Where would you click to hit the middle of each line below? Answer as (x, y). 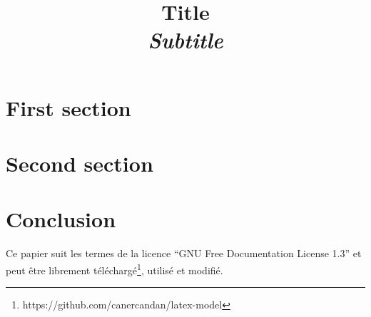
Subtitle (185, 40)
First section (68, 107)
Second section (80, 163)
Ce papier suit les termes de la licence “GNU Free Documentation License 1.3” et (184, 253)
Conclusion (61, 219)
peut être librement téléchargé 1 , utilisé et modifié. (115, 269)
